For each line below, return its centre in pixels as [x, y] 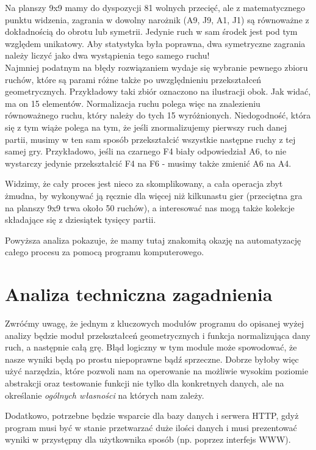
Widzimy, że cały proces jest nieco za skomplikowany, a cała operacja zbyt [144, 183]
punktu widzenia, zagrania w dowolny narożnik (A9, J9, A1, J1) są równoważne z [157, 19]
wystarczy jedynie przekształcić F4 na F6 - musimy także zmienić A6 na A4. [148, 163]
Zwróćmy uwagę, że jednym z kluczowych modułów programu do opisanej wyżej [155, 323]
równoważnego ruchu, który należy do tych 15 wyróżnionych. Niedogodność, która [158, 115]
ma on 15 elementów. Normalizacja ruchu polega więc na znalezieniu [133, 103]
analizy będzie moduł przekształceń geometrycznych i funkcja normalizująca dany [158, 335]
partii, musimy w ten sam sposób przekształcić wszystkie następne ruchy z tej [150, 139]
